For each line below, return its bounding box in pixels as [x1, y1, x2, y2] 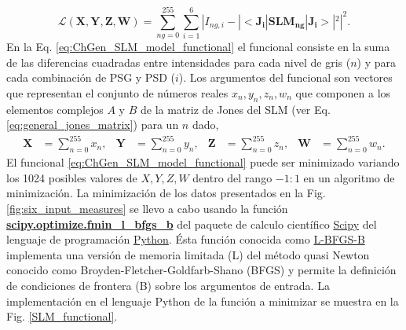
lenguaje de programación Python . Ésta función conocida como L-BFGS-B [6, 231, 365, 247]
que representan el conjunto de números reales [6, 84, 229, 101]
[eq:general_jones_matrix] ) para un [6, 116, 179, 133]
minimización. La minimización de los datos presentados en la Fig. [6, 185, 326, 201]
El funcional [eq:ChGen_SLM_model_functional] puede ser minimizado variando [6, 154, 400, 170]
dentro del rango [192, 169, 272, 185]
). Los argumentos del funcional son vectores [178, 69, 393, 86]
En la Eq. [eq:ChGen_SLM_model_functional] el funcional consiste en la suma [6, 38, 390, 55]
